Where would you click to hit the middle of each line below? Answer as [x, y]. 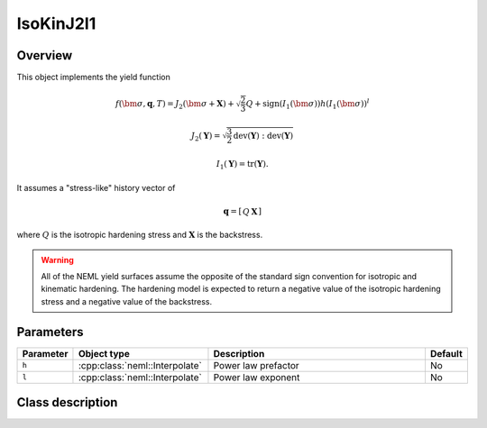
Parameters [50, 332]
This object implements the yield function [93, 77]
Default [446, 353]
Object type [104, 353]
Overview [45, 55]
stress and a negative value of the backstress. [127, 301]
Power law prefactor [256, 365]
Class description [67, 402]
